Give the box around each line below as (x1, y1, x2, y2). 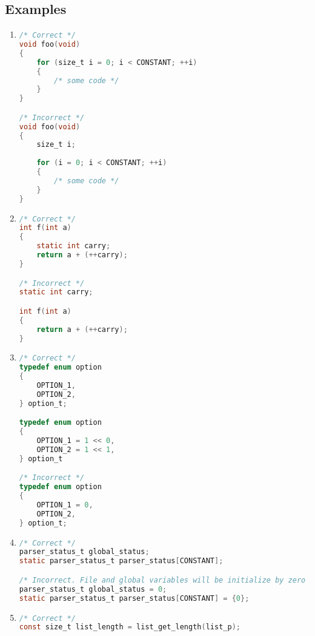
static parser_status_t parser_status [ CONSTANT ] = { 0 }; (19, 594, 250, 603)
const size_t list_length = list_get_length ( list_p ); (19, 623, 240, 632)
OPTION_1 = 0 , (36, 500, 93, 509)
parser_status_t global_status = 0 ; (19, 584, 167, 594)
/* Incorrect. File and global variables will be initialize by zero (19, 575, 306, 584)
